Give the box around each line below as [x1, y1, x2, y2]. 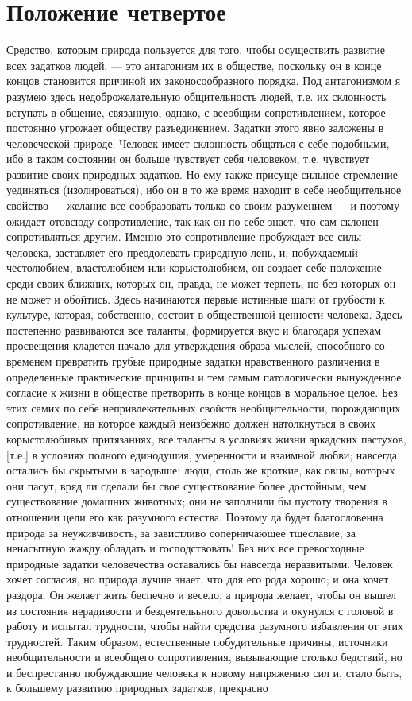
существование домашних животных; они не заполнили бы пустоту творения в [6, 493, 387, 509]
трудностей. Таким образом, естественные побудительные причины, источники [6, 633, 388, 649]
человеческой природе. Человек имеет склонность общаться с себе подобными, [6, 134, 390, 151]
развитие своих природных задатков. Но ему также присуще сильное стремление [6, 165, 399, 182]
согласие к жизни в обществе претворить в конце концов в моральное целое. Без [6, 384, 398, 401]
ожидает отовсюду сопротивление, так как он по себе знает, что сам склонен [6, 212, 379, 229]
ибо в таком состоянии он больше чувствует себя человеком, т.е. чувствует [6, 150, 370, 167]
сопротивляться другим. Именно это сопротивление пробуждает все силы [6, 228, 362, 245]
